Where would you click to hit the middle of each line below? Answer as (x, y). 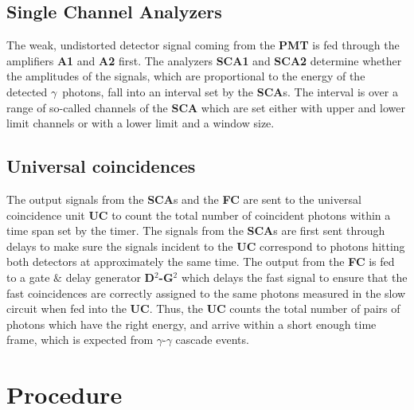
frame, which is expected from (80, 340)
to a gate (28, 277)
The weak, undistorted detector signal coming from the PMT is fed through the (203, 45)
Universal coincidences (101, 166)
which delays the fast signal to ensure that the (294, 277)
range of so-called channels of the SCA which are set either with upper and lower (206, 107)
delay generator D (110, 277)
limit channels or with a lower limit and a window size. (141, 123)
